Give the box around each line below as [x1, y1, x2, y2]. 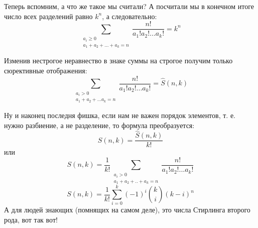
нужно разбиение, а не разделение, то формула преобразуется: [4, 120, 195, 130]
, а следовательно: [102, 11, 157, 21]
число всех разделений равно [4, 11, 93, 21]
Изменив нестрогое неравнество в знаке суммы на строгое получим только [4, 55, 233, 66]
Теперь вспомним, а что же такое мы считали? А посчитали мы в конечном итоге [4, 1, 254, 11]
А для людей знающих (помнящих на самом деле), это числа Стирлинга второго [4, 204, 250, 215]
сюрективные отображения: [4, 65, 87, 76]
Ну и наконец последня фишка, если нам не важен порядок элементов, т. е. [4, 109, 235, 120]
